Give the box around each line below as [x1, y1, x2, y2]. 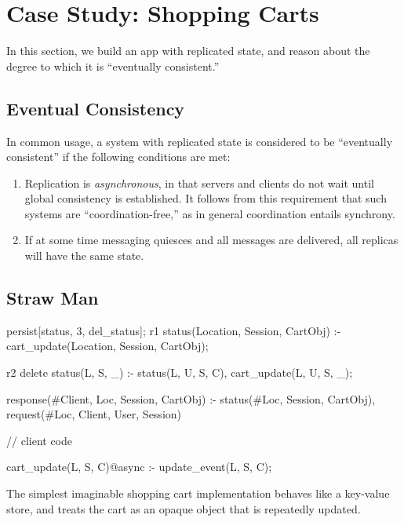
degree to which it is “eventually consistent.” [6, 57, 220, 74]
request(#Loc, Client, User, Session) [6, 406, 182, 422]
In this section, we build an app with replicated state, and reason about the [6, 42, 370, 59]
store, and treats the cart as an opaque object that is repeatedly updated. [6, 500, 361, 517]
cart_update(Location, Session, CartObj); [6, 338, 209, 354]
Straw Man [6, 286, 99, 310]
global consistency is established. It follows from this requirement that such [24, 190, 387, 206]
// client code [6, 432, 72, 448]
